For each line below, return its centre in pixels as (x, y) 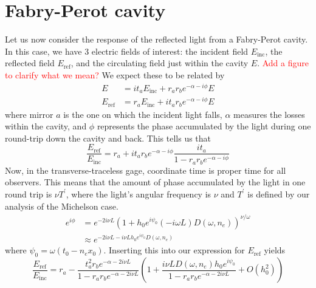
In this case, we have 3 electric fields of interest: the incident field (127, 51)
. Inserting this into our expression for (174, 250)
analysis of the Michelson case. (62, 206)
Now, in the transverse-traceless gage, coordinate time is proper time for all (146, 170)
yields (275, 250)
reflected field (30, 63)
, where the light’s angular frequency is (139, 194)
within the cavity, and (46, 126)
